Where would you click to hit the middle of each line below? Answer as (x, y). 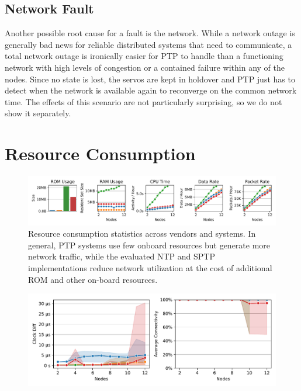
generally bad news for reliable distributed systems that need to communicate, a (148, 44)
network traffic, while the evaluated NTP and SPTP (122, 256)
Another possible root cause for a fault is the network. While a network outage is (150, 33)
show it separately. (38, 113)
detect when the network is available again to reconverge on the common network (151, 90)
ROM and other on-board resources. (93, 279)
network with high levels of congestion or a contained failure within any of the (145, 67)
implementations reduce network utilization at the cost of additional (150, 267)
